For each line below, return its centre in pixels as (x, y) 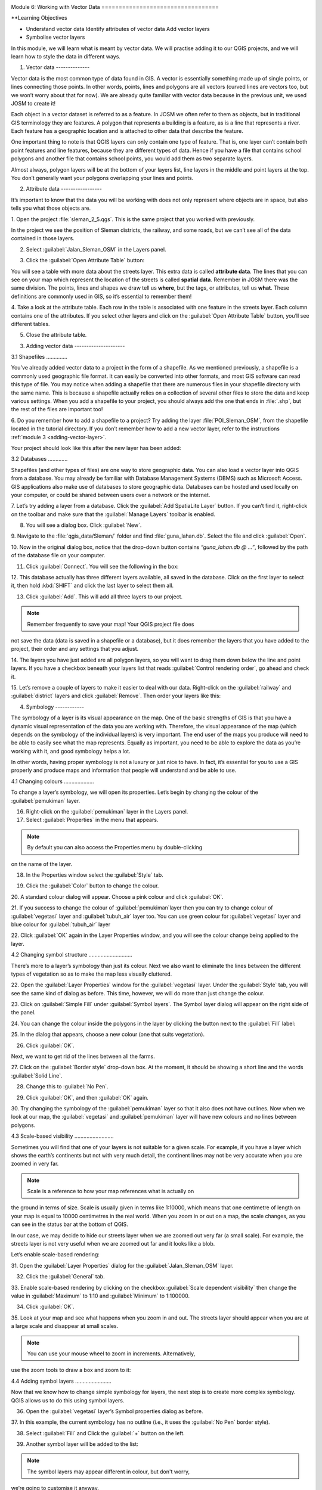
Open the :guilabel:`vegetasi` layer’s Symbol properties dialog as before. (114, 1411)
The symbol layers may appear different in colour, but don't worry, (109, 1472)
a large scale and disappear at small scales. (65, 1326)
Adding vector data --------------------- (75, 346)
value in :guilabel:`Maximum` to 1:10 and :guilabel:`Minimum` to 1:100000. (100, 1296)
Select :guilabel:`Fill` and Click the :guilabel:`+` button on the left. (105, 1433)
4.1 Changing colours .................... (53, 781)
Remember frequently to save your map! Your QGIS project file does (111, 624)
